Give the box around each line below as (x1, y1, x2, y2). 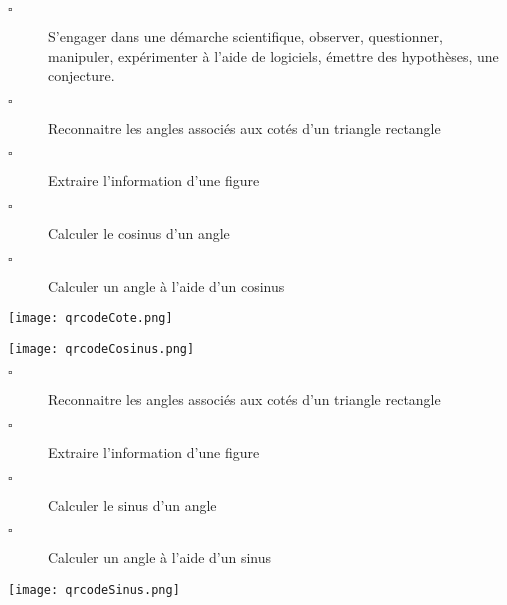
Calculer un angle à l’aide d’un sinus (48, 547, 272, 568)
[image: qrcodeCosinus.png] (8, 341, 195, 356)
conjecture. (48, 65, 115, 86)
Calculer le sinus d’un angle (48, 494, 217, 515)
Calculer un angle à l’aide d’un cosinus (48, 275, 285, 296)
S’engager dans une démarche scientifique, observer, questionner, (48, 26, 443, 46)
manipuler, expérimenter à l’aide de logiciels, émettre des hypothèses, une (48, 45, 499, 66)
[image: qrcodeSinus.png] (8, 582, 180, 597)
